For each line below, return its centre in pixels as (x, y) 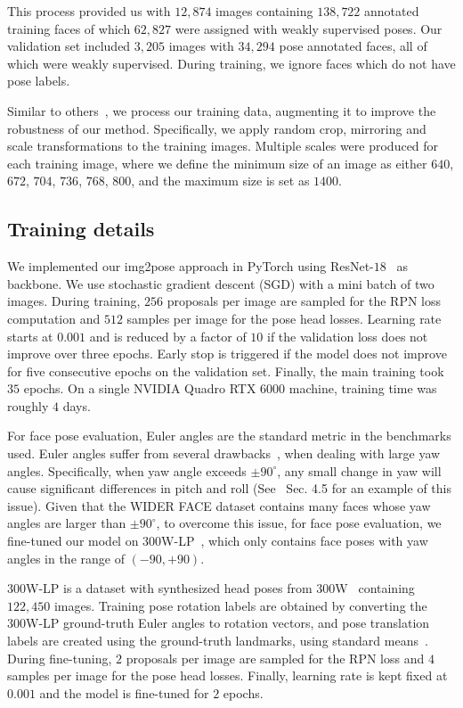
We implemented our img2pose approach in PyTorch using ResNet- (191, 266)
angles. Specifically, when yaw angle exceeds (127, 470)
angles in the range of (66, 558)
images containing (264, 11)
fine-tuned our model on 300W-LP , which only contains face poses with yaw (218, 541)
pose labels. (39, 81)
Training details (81, 229)
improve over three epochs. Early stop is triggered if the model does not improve (227, 354)
